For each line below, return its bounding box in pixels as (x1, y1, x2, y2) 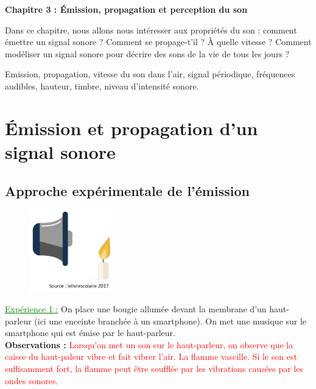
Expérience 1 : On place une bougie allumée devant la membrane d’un (5, 303, 267, 315)
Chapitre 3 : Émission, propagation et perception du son (5, 3, 248, 15)
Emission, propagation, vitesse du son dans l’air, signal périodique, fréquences (5, 68, 295, 80)
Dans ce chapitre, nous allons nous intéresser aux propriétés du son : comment (5, 23, 297, 36)
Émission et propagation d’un (5, 115, 258, 140)
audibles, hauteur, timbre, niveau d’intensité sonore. (5, 79, 199, 92)
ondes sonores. (5, 374, 58, 387)
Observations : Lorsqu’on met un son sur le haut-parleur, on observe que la (5, 338, 293, 351)
